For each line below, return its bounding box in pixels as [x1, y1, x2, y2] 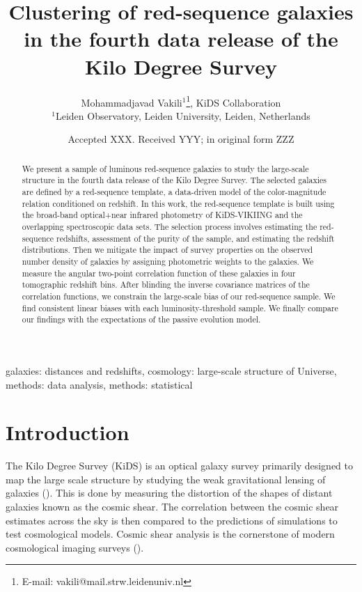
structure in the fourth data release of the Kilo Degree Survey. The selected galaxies [22, 174, 327, 186]
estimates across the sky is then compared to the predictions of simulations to [6, 513, 338, 527]
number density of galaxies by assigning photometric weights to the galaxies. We [22, 255, 314, 267]
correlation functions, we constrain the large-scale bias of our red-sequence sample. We [22, 290, 336, 302]
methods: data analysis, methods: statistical [6, 377, 193, 391]
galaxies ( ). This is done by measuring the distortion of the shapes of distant [6, 485, 333, 500]
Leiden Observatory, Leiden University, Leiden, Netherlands [55, 108, 310, 123]
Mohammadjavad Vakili [81, 95, 182, 109]
